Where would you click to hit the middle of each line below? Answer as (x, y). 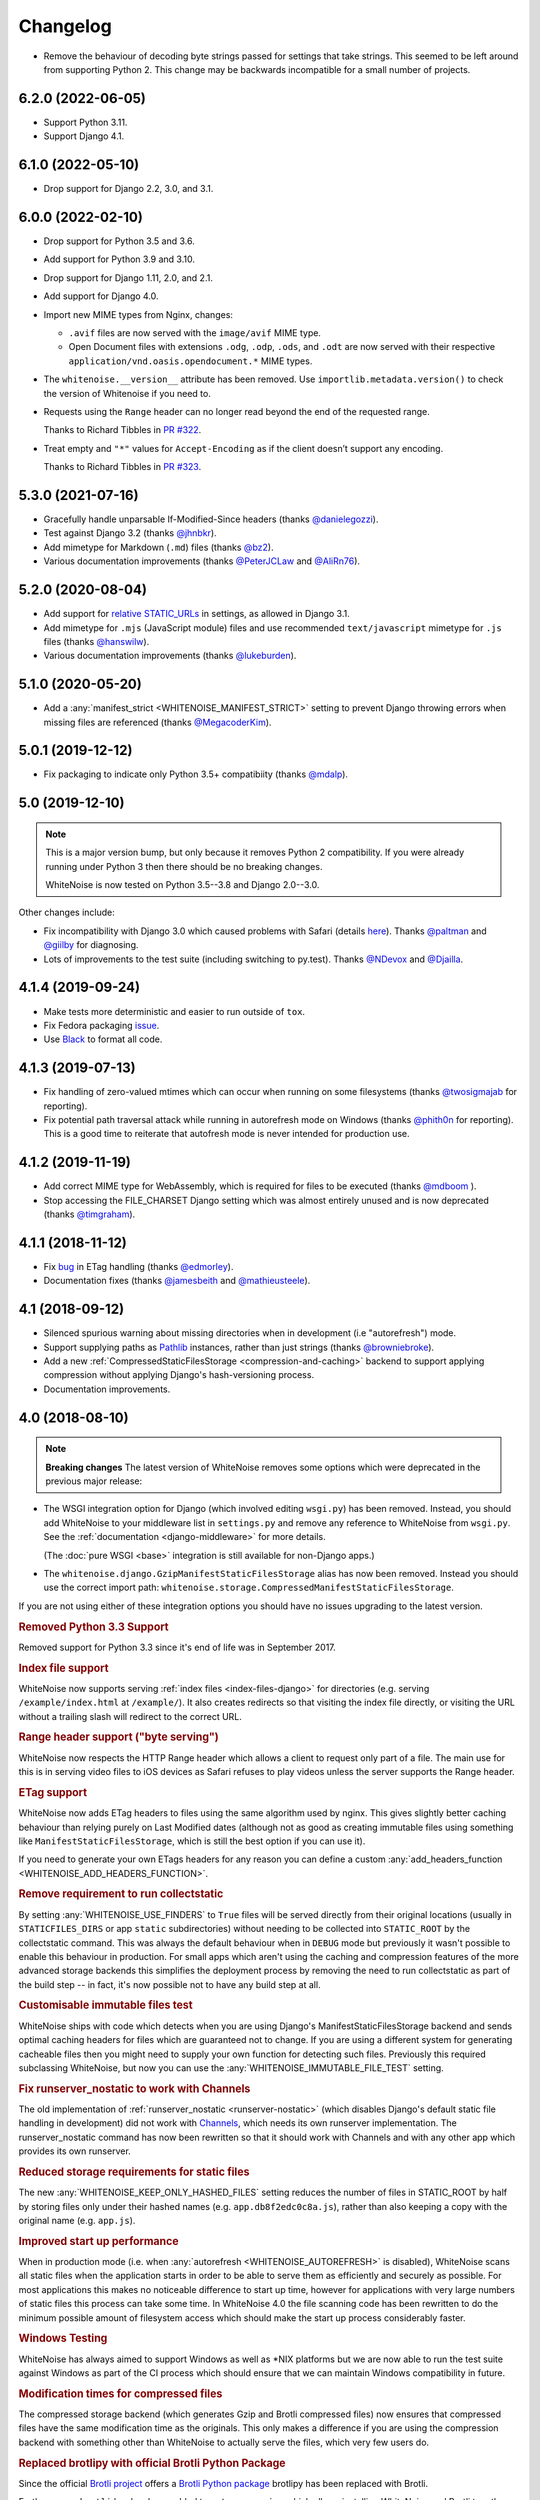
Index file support (63, 1668)
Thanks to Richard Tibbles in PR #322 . (122, 430)
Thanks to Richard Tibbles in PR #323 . (122, 467)
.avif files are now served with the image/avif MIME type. (195, 333)
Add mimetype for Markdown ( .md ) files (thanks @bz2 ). (158, 547)
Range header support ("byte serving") (118, 1737)
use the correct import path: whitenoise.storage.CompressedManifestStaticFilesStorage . (248, 1587)
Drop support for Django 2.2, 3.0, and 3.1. (128, 189)
